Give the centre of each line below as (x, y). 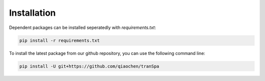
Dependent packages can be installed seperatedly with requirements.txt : (83, 27)
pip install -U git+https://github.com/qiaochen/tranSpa (89, 66)
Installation (32, 13)
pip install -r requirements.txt (60, 40)
